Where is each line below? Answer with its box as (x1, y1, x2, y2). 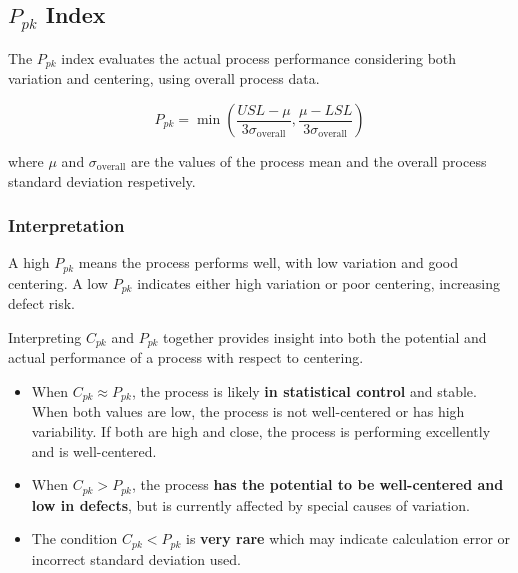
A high (8, 252, 50, 273)
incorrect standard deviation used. (31, 548, 241, 569)
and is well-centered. (31, 440, 157, 461)
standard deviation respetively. (8, 170, 196, 191)
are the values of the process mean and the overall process (130, 151, 487, 172)
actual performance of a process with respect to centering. (8, 347, 364, 368)
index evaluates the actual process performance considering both (61, 47, 457, 68)
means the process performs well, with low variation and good (78, 252, 459, 273)
